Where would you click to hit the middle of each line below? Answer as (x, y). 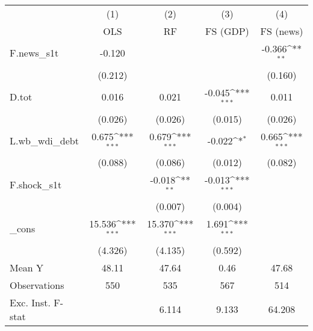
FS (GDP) (227, 31)
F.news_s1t (34, 53)
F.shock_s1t (36, 184)
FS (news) (282, 31)
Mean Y (27, 267)
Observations (37, 285)
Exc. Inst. (30, 302)
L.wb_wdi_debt (44, 140)
